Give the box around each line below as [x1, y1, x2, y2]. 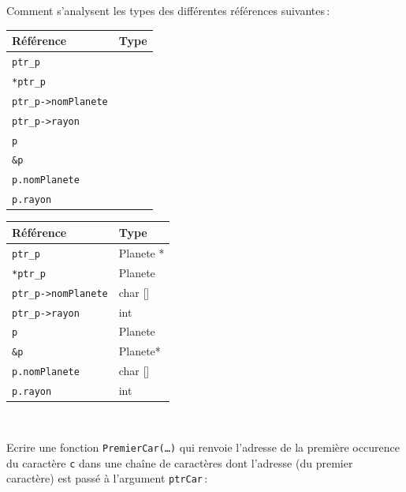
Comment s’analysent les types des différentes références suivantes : [6, 2, 330, 18]
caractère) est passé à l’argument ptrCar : [6, 470, 208, 486]
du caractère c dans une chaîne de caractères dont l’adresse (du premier [6, 454, 353, 471]
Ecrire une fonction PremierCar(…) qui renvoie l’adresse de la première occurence [6, 438, 400, 455]
